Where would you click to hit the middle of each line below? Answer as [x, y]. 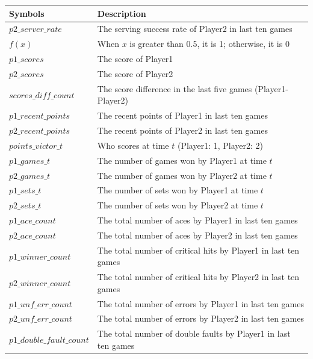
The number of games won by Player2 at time [182, 175]
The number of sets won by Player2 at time [178, 205]
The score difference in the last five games [175, 88]
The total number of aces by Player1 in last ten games [197, 220]
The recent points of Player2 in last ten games [182, 130]
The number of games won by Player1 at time [182, 160]
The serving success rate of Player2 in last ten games [195, 29]
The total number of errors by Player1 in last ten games [200, 303]
